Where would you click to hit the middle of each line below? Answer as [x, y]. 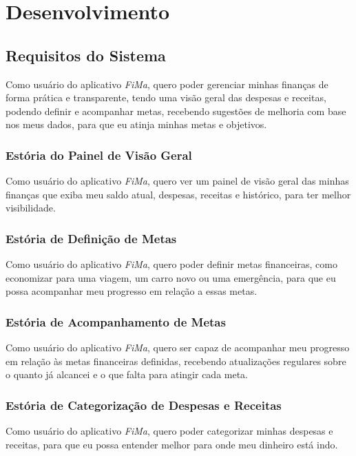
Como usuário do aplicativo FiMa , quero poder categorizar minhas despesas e [169, 431]
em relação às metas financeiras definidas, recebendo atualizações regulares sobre [176, 361]
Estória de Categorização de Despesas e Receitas [144, 405]
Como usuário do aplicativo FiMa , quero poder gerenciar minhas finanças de [167, 84]
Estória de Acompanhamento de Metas [116, 321]
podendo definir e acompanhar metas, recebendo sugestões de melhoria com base [176, 111]
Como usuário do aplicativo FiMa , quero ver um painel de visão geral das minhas [177, 181]
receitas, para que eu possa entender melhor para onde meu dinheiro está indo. [172, 444]
